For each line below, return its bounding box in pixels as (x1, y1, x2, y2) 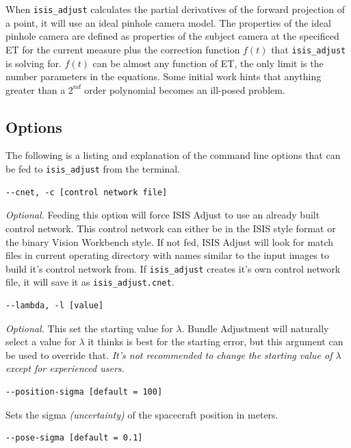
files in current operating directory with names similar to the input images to (5, 248, 330, 262)
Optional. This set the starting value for (5, 321, 173, 335)
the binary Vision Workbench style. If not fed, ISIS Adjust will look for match (5, 234, 334, 249)
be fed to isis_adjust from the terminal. (5, 162, 180, 176)
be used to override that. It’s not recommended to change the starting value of (5, 347, 333, 362)
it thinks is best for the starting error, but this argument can (88, 334, 343, 349)
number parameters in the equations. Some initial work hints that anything (5, 69, 322, 84)
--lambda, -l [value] (5, 301, 104, 311)
